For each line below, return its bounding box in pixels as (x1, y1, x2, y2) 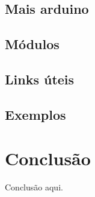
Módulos (5, 35, 60, 53)
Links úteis (5, 69, 75, 88)
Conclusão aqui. (5, 181, 63, 193)
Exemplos (5, 105, 66, 123)
